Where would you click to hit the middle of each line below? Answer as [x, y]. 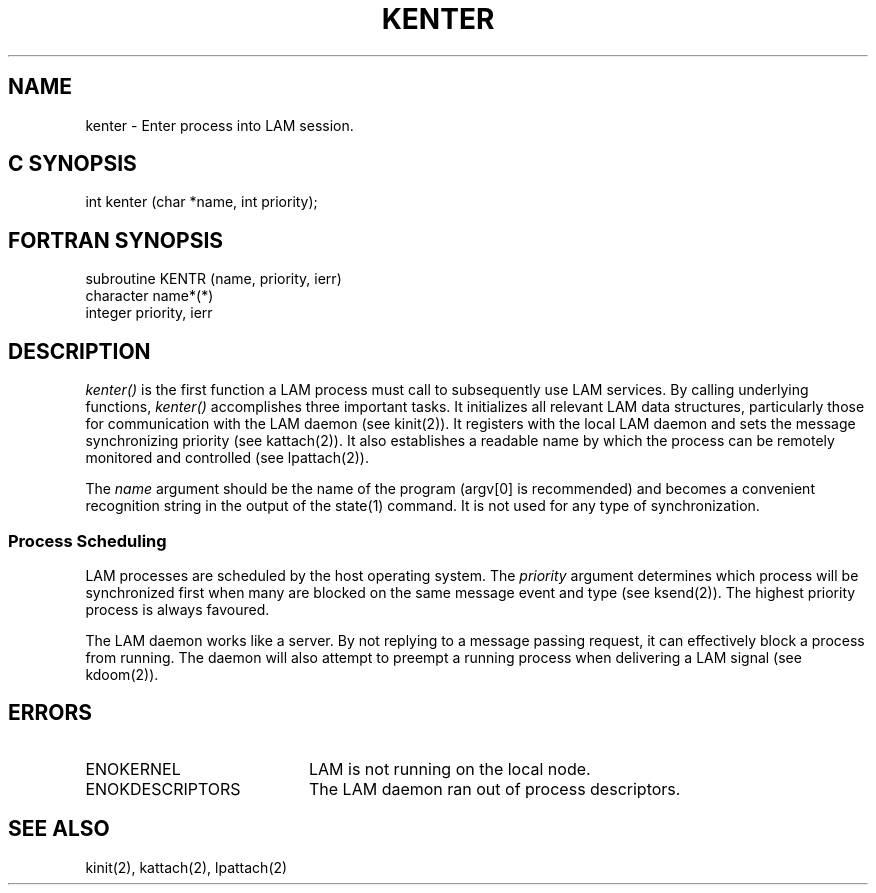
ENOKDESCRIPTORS [163, 788]
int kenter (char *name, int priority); [201, 202]
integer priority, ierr [149, 313]
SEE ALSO [59, 829]
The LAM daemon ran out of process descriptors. [494, 788]
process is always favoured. [177, 609]
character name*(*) [149, 296]
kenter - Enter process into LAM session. [219, 125]
